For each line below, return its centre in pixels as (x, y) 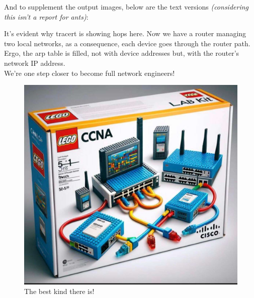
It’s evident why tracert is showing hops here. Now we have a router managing (125, 33)
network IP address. (35, 63)
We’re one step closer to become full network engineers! (90, 73)
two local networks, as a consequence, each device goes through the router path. (127, 43)
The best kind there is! (59, 291)
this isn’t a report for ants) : (46, 16)
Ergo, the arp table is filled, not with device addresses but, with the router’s (122, 53)
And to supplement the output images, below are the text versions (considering (126, 7)
